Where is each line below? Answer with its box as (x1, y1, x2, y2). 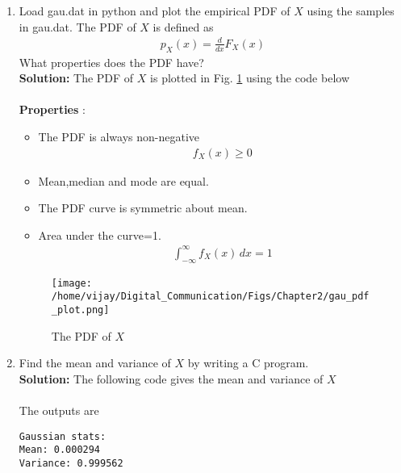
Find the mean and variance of (19, 354, 171, 371)
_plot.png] (51, 303, 110, 316)
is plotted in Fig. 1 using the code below (150, 69, 349, 86)
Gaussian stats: (19, 430, 107, 442)
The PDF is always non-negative (38, 128, 200, 144)
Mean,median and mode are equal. (38, 172, 209, 189)
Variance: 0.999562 (19, 457, 123, 469)
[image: (51, 277, 92, 289)
